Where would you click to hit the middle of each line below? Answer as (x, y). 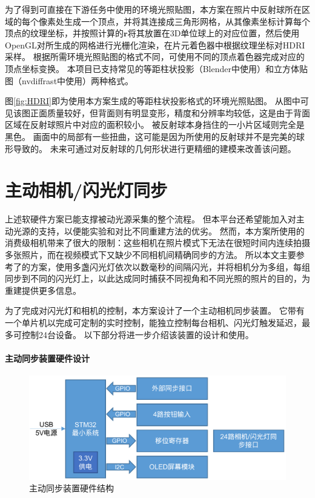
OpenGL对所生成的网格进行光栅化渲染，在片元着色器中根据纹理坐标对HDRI (155, 45)
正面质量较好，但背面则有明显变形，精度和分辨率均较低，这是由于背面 (170, 112)
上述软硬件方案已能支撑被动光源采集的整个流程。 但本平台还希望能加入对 (151, 219)
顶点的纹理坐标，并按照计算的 (64, 33)
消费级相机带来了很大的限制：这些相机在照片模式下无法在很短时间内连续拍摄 (157, 243)
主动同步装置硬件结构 (71, 488)
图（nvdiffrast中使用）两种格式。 (69, 80)
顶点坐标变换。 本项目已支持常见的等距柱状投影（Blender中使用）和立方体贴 (156, 68)
